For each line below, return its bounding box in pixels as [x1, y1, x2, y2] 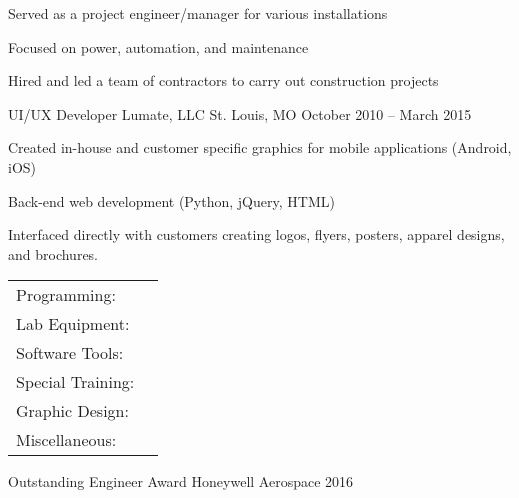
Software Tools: [16, 341, 124, 365]
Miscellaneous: [16, 428, 117, 452]
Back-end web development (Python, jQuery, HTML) [8, 190, 335, 211]
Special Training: [16, 370, 135, 394]
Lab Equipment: [16, 312, 130, 336]
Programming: [16, 283, 116, 307]
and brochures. [8, 243, 99, 264]
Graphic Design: [16, 399, 129, 423]
